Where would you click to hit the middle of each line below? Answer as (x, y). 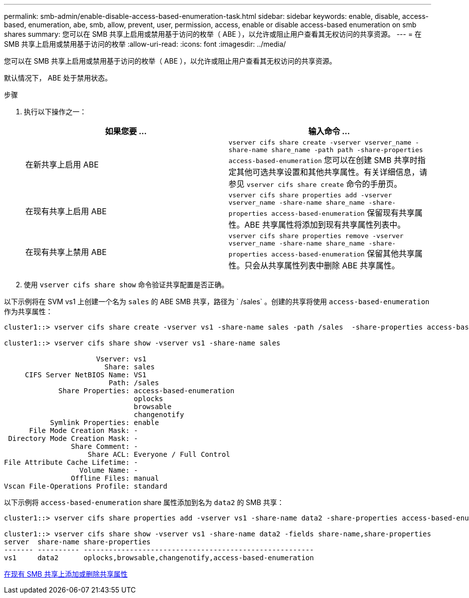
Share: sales (130, 367)
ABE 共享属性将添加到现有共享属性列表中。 (325, 225)
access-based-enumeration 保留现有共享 (343, 213)
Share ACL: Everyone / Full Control (159, 454)
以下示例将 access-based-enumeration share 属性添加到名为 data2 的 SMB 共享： (144, 502)
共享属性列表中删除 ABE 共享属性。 (334, 265)
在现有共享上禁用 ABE (66, 252)
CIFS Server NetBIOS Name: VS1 (86, 375)
